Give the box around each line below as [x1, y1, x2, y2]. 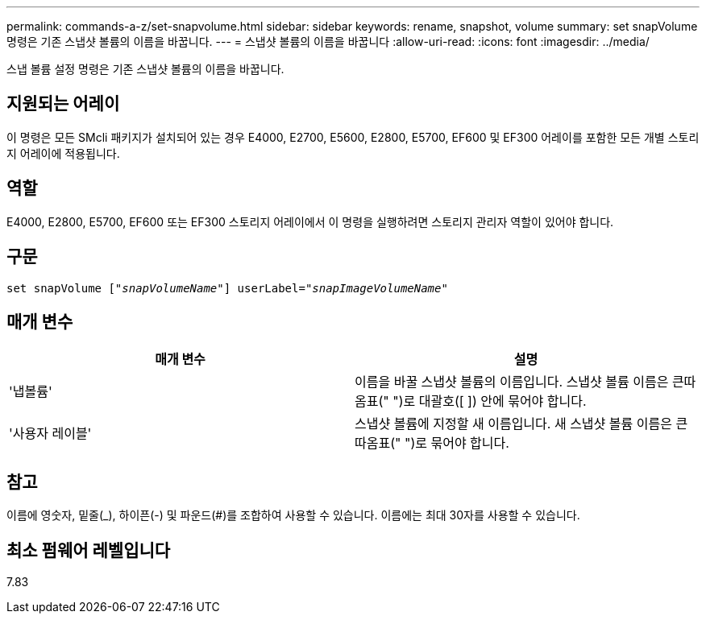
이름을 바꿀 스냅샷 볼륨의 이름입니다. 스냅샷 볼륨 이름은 [355, 374, 669, 391]
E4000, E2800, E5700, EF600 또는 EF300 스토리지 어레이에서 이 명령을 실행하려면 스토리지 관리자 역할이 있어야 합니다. [6, 214, 614, 229]
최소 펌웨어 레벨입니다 [6, 539, 171, 560]
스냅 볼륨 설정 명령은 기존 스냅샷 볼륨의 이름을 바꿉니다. [6, 62, 284, 76]
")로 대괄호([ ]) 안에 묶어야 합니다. [392, 393, 587, 410]
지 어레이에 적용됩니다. [6, 146, 120, 160]
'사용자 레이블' [9, 425, 92, 442]
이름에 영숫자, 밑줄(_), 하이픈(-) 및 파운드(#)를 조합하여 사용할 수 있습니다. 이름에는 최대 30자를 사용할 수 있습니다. [6, 508, 580, 523]
